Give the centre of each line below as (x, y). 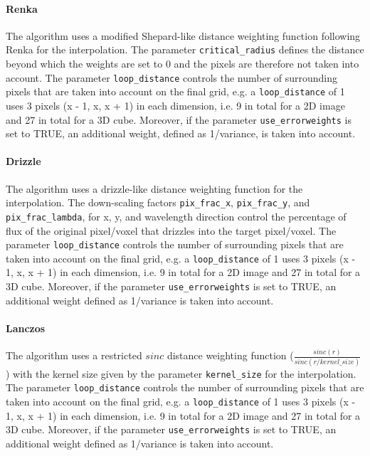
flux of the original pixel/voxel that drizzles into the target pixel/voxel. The (171, 230)
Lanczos (26, 328)
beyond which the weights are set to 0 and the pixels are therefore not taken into (183, 64)
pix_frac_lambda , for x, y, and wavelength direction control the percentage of (176, 216)
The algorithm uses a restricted (74, 355)
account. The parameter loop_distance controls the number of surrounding (172, 77)
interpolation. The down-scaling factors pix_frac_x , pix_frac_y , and (158, 202)
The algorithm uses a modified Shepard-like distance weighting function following (183, 35)
